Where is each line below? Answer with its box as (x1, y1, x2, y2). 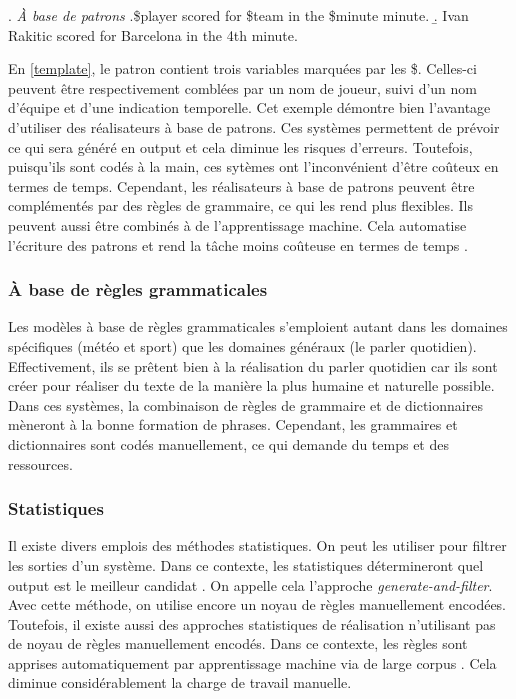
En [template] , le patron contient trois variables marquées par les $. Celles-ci (8, 58, 477, 79)
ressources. (8, 453, 73, 474)
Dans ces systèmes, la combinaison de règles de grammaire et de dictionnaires (8, 394, 483, 415)
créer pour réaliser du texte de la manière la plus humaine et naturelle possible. (8, 375, 495, 396)
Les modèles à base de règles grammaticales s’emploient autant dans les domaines (8, 316, 508, 337)
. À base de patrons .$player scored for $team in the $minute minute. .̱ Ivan (8, 5, 469, 25)
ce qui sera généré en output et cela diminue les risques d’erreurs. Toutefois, (8, 136, 473, 157)
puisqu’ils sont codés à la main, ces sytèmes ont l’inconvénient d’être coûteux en (8, 156, 499, 177)
